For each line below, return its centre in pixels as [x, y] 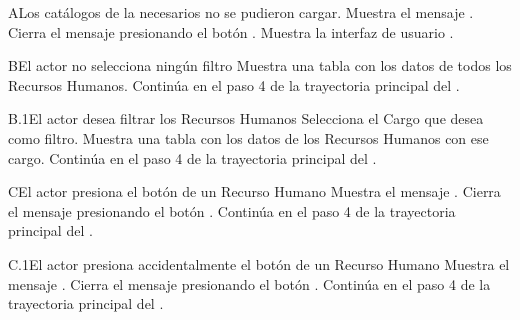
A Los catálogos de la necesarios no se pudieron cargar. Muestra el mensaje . [241, 12]
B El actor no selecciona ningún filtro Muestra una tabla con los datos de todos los [260, 65]
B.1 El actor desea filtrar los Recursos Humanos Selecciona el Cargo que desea [246, 118]
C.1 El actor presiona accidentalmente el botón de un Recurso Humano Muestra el [259, 263]
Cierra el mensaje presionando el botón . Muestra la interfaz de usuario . [231, 31]
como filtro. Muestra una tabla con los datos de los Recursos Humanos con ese [248, 137]
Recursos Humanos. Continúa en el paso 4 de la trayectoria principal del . [234, 84]
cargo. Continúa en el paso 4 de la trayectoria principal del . [192, 157]
